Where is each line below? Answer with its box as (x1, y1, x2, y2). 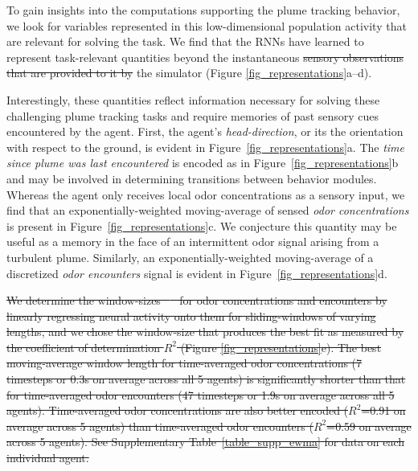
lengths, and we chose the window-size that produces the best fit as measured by (6, 323, 404, 340)
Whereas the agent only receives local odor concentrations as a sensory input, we (6, 186, 405, 203)
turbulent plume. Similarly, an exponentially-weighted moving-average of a (6, 248, 374, 265)
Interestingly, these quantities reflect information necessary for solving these (6, 91, 380, 108)
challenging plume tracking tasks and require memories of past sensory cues (6, 107, 379, 124)
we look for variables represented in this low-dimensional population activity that (6, 17, 407, 34)
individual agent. (6, 449, 89, 466)
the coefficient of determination (6, 338, 160, 355)
